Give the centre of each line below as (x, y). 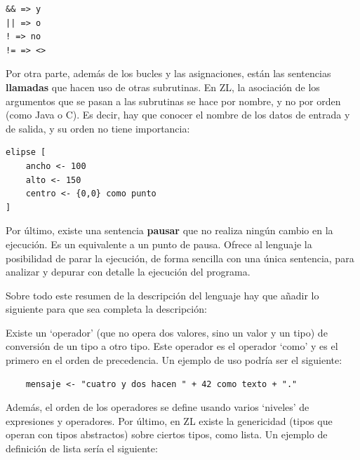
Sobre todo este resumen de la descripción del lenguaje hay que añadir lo (162, 295)
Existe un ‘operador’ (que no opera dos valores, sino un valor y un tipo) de (167, 332)
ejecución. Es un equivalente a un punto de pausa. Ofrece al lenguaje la (159, 244)
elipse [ (26, 153)
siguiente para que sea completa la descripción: (106, 309)
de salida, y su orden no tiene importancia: (98, 128)
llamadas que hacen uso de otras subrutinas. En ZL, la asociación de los (163, 87)
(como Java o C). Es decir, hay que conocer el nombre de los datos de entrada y (178, 115)
